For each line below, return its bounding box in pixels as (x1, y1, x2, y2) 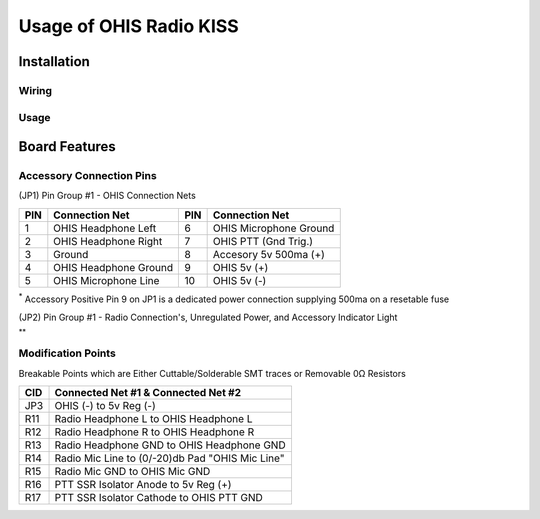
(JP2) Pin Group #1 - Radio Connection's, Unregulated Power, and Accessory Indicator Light (18, 311, 398, 324)
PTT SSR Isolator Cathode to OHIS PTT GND (54, 491, 264, 505)
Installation (18, 53, 90, 70)
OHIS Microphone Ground (212, 221, 335, 235)
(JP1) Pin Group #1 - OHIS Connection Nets (18, 190, 197, 202)
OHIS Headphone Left (53, 221, 157, 235)
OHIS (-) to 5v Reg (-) (54, 399, 157, 413)
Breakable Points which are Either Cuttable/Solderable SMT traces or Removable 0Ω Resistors (18, 367, 407, 379)
